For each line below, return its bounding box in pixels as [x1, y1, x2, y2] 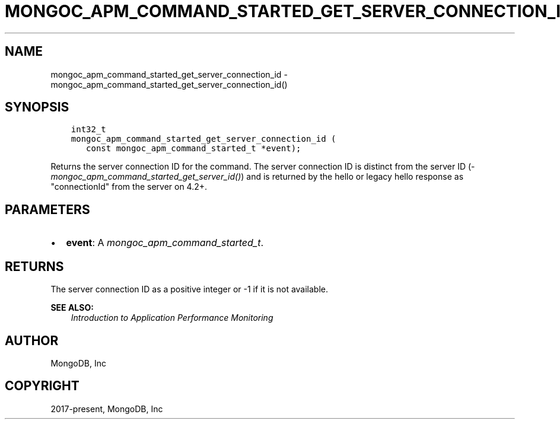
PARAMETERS [5, 202, 90, 217]
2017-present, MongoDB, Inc [50, 403, 163, 414]
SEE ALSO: [50, 302, 94, 313]
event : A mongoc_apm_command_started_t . [66, 237, 263, 249]
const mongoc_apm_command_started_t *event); [86, 144, 301, 154]
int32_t [71, 125, 106, 135]
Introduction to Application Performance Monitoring [71, 313, 273, 323]
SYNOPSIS [5, 100, 69, 115]
